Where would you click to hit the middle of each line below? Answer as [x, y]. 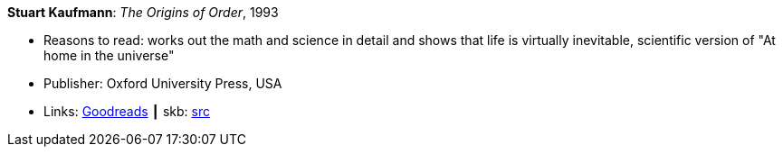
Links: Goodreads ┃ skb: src [127, 111]
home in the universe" [109, 55]
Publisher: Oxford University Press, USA [163, 83]
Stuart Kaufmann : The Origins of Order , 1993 [143, 12]
